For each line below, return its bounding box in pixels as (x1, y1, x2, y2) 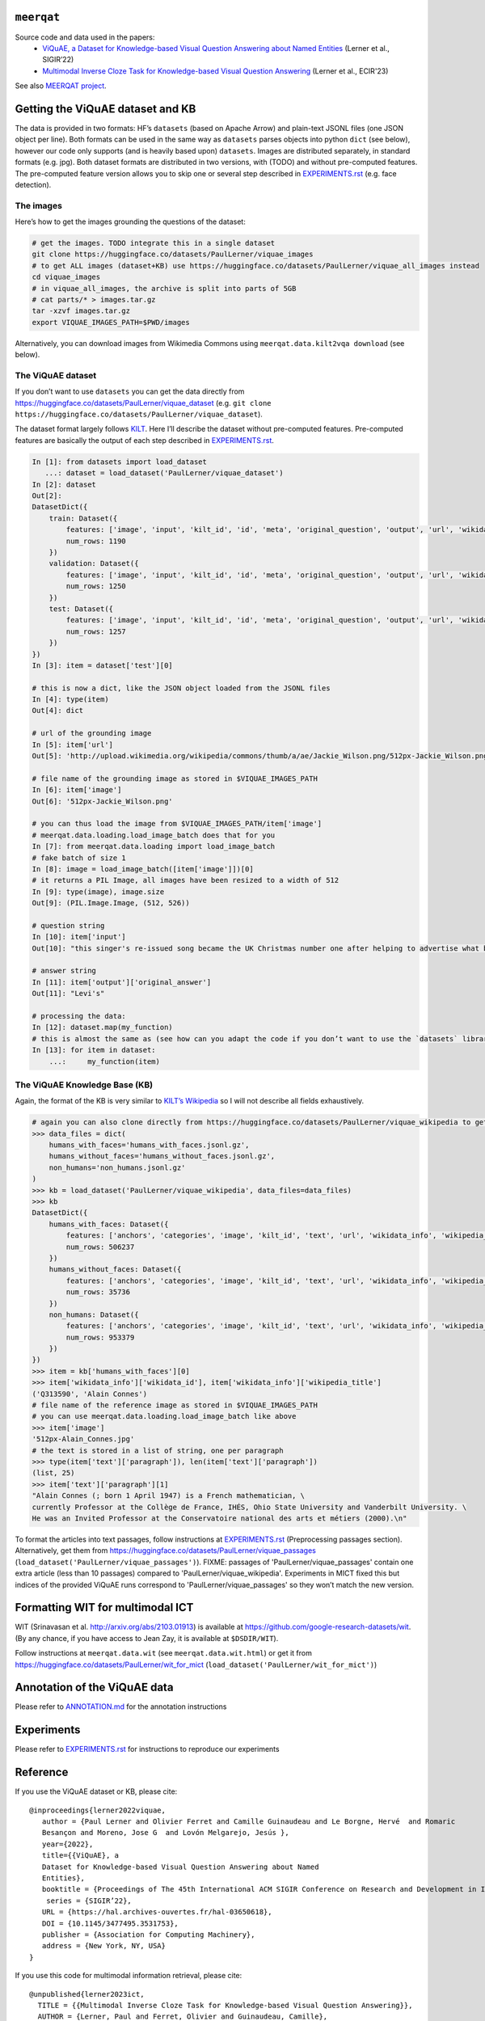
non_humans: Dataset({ (48, 1310, 139, 1319)
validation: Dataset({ (48, 559, 139, 568)
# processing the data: (32, 1011, 127, 1020)
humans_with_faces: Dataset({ (48, 1219, 169, 1229)
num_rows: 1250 (65, 582, 127, 591)
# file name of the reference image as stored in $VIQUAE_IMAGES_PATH (32, 1401, 318, 1410)
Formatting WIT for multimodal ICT (15, 1601, 194, 1614)
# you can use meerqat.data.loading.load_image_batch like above (32, 1411, 297, 1421)
